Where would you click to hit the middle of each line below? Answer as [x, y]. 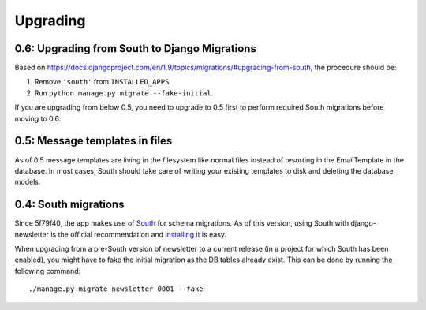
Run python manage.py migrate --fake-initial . [124, 93]
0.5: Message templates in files [93, 141]
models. [28, 182]
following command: [48, 271]
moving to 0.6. [38, 118]
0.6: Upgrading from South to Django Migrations [135, 49]
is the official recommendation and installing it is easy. [138, 234]
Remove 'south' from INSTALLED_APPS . [103, 82]
